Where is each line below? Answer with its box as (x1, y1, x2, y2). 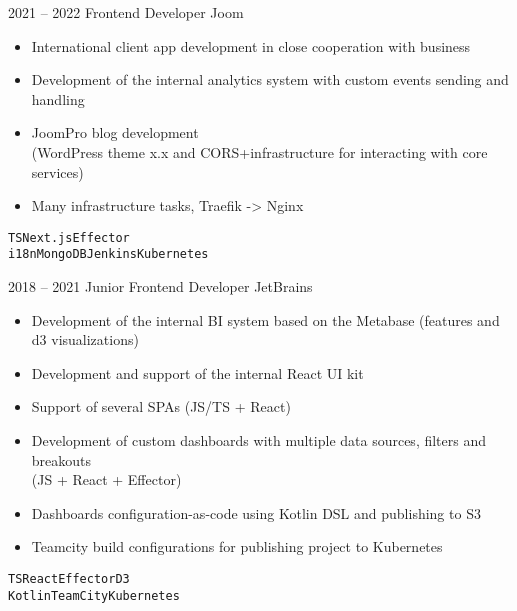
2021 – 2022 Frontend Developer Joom (8, 2, 244, 22)
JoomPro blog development (31, 122, 199, 143)
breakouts (31, 449, 92, 470)
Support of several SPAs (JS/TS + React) (31, 396, 291, 417)
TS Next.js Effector (8, 230, 130, 245)
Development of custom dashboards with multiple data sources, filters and (31, 430, 487, 451)
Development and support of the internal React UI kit (31, 362, 364, 383)
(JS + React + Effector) (31, 469, 182, 490)
